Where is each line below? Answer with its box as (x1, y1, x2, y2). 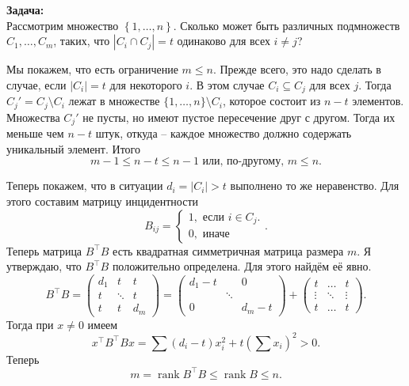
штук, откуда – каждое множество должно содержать (95, 125, 352, 142)
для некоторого (109, 76, 182, 93)
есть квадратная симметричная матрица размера (113, 242, 344, 259)
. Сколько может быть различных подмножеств (173, 17, 400, 33)
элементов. (352, 93, 404, 109)
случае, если (6, 76, 67, 93)
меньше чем (6, 125, 64, 142)
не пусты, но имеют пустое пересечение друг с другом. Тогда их (82, 108, 396, 125)
